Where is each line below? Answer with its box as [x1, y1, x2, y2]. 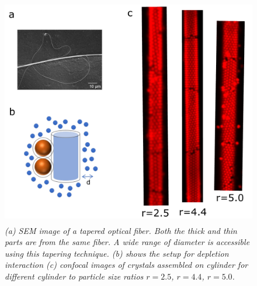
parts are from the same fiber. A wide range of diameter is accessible [5, 236, 250, 248]
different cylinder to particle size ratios [5, 270, 144, 282]
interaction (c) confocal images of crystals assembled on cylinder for [5, 259, 248, 271]
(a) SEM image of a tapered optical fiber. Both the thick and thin [5, 224, 237, 236]
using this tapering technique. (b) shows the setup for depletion [5, 247, 229, 259]
